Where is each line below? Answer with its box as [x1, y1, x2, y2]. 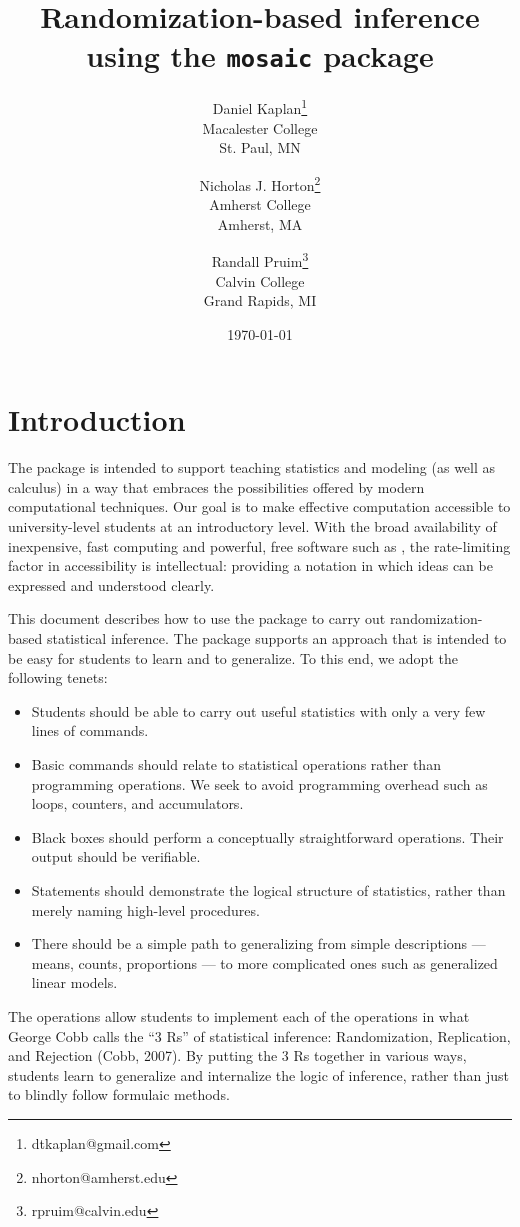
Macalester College [202, 117, 318, 138]
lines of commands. [31, 720, 149, 741]
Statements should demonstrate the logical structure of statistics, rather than [31, 879, 506, 900]
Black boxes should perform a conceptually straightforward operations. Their [31, 826, 504, 847]
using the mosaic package [86, 35, 434, 76]
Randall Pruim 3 [211, 248, 309, 271]
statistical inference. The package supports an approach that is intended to [46, 628, 507, 649]
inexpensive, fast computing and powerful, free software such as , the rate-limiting [8, 535, 511, 556]
